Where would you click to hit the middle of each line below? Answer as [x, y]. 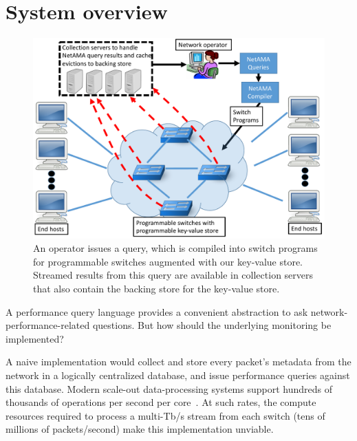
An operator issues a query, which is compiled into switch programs [175, 248]
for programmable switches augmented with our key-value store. [168, 261]
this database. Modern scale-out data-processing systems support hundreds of [169, 388]
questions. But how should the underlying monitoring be [212, 325]
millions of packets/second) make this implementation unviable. [140, 429]
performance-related [48, 325]
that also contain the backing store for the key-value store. [156, 288]
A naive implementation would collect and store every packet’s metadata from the [178, 362]
